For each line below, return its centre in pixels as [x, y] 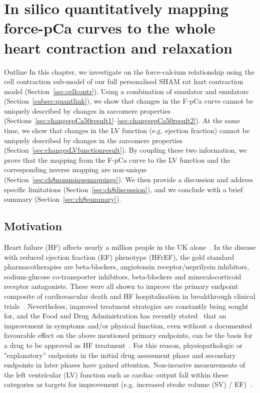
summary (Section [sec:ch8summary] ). [63, 199]
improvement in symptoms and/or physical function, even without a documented [128, 325]
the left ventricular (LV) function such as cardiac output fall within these [116, 374]
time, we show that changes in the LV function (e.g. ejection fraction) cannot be [127, 130]
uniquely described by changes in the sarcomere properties [93, 140]
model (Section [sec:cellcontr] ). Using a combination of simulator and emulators [126, 91]
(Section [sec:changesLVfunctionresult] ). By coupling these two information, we [125, 150]
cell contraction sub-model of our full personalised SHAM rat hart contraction [124, 81]
